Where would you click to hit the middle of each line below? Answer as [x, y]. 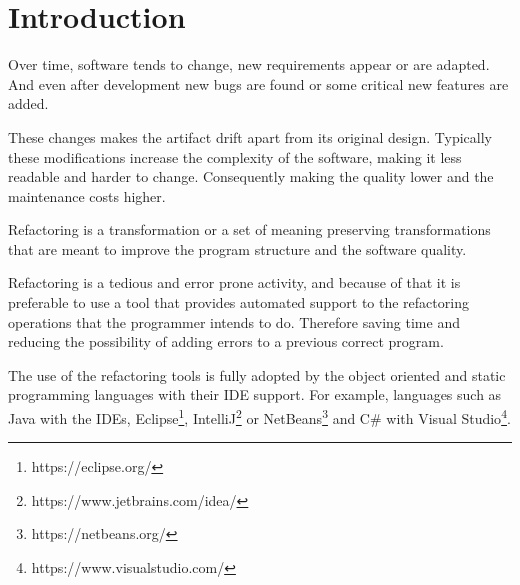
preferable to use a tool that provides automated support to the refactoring [238, 302]
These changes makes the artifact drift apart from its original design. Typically [250, 136]
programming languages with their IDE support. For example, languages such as [255, 394]
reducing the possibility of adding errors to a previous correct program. [226, 341]
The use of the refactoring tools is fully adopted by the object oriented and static [257, 374]
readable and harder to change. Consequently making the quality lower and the [251, 176]
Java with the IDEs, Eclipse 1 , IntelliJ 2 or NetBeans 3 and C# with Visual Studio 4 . [259, 416]
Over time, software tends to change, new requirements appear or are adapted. [249, 64]
